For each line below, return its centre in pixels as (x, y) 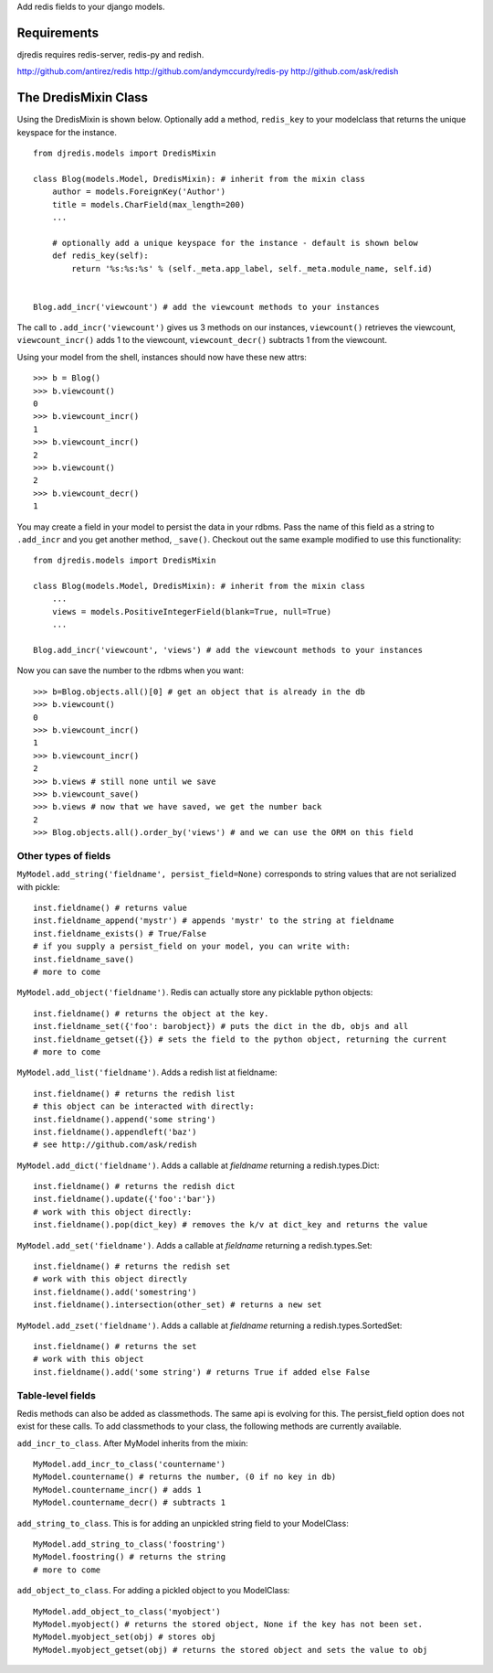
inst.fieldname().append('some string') (125, 1119)
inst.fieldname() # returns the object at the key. (151, 1013)
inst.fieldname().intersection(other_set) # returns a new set (178, 1305)
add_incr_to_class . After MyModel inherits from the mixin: (132, 1443)
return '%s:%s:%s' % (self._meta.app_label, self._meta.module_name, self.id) (252, 268)
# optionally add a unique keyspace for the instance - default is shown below (235, 243)
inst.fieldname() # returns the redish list (135, 1094)
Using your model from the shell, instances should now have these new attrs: (162, 357)
